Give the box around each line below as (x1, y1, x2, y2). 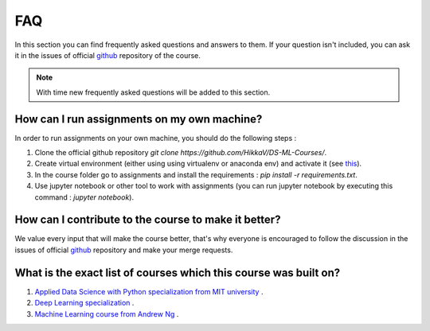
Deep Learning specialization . (34, 298, 135, 308)
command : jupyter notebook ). (34, 192, 135, 202)
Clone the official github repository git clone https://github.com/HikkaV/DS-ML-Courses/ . (34, 148, 327, 158)
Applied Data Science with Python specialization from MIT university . (34, 286, 264, 296)
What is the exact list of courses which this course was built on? (14, 266, 341, 279)
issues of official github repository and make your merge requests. (14, 245, 233, 255)
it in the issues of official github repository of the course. (14, 50, 201, 60)
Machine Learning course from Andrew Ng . (34, 309, 179, 318)
